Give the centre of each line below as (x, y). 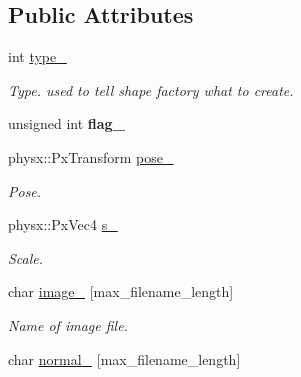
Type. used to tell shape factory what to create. (151, 89)
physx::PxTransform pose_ (91, 156)
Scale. (26, 257)
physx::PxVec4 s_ (63, 224)
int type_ (37, 56)
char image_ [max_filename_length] (121, 291)
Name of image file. (68, 324)
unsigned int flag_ (66, 123)
